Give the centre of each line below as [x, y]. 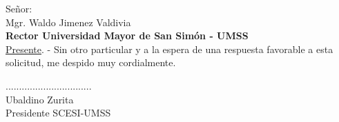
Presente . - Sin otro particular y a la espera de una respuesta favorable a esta [169, 49]
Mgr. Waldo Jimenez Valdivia [68, 22]
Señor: [19, 8]
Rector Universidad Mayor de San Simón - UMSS [127, 35]
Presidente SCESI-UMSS [58, 113]
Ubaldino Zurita [40, 99]
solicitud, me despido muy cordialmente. [91, 62]
